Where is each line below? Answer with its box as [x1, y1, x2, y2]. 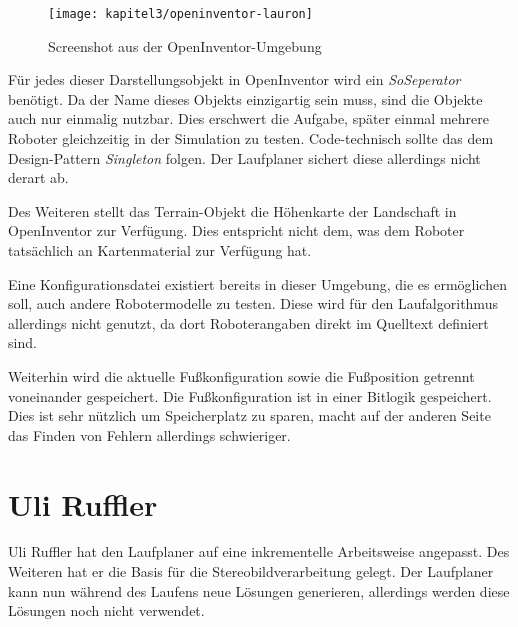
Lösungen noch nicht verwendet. [8, 600, 205, 621]
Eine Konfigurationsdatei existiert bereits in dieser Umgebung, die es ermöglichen [8, 273, 507, 294]
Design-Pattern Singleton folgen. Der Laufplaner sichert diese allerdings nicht [8, 147, 481, 168]
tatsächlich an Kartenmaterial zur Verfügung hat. [8, 240, 312, 260]
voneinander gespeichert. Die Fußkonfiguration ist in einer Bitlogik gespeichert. [8, 385, 492, 406]
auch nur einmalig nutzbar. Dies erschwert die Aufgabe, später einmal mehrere [8, 108, 489, 129]
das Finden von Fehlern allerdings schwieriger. [8, 424, 291, 445]
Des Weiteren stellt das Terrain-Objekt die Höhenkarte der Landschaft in [8, 200, 457, 221]
